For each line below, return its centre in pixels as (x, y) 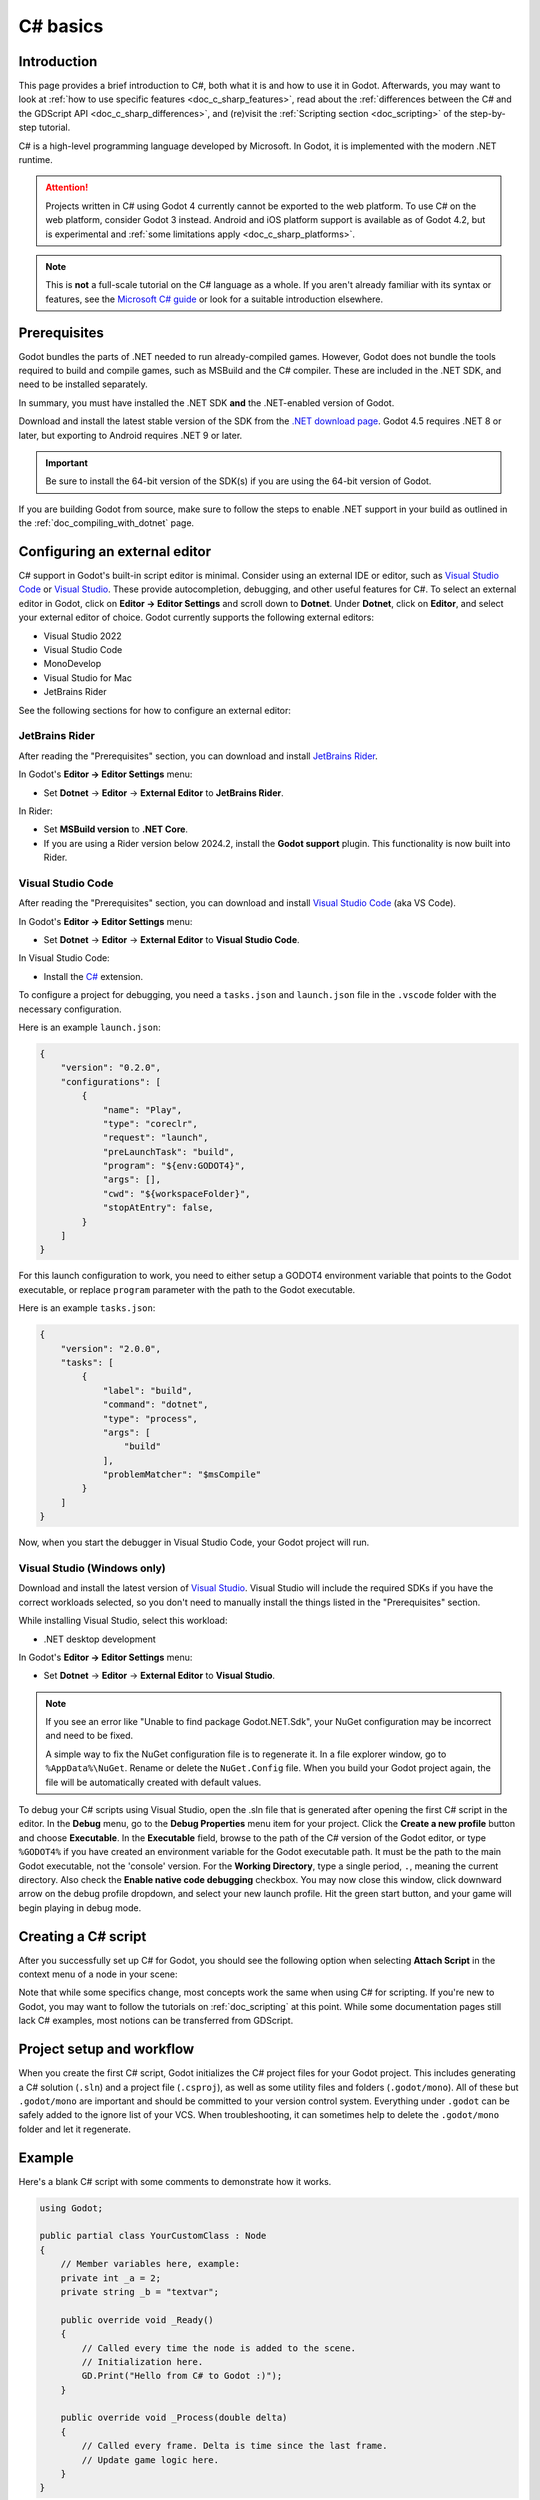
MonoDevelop (72, 664)
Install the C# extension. (93, 976)
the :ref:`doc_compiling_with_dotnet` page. (106, 523)
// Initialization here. (142, 2361)
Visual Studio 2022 (82, 636)
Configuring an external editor (115, 551)
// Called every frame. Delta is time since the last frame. (234, 2446)
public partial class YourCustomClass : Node (153, 2236)
